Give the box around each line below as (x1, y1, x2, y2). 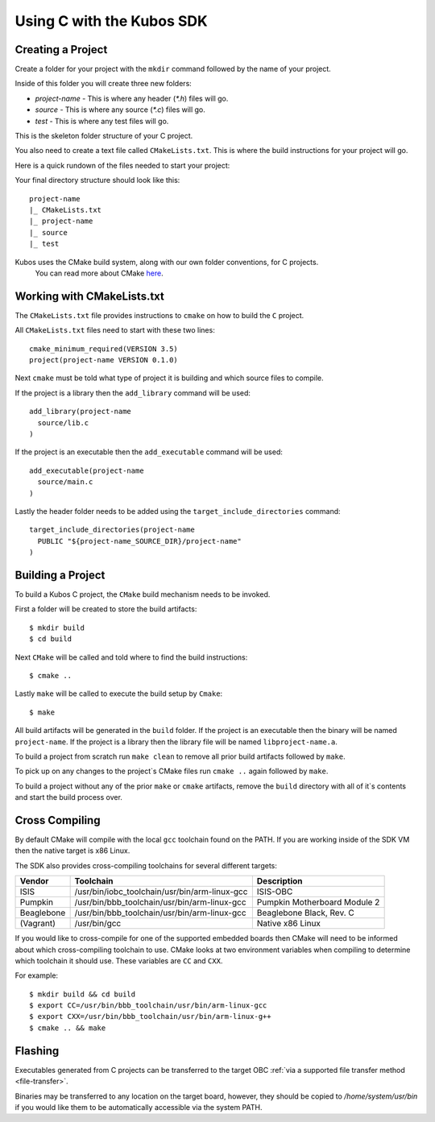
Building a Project (14, 568, 106, 582)
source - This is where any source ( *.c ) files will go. (35, 105, 205, 114)
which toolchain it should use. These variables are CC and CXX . (14, 955, 223, 966)
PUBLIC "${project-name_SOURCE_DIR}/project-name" (37, 536, 242, 545)
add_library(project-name (29, 407, 132, 416)
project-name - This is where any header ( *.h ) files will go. (35, 93, 229, 103)
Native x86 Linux (256, 918, 321, 929)
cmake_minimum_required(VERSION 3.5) (29, 344, 179, 354)
